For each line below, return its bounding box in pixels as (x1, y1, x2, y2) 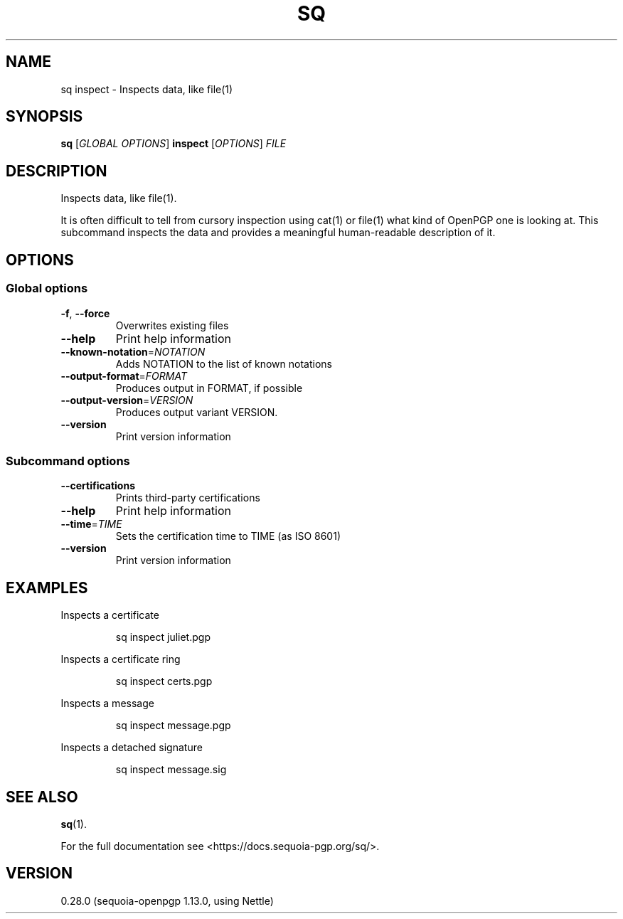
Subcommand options (6, 453, 130, 468)
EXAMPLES (6, 578, 88, 597)
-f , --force (60, 307, 110, 319)
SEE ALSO (6, 787, 78, 806)
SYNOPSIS (6, 107, 83, 126)
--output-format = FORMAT (60, 369, 188, 382)
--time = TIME (60, 518, 122, 531)
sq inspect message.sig (115, 763, 227, 776)
